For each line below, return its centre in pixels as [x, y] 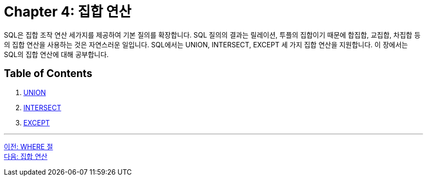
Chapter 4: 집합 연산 [68, 12]
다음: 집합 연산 [26, 156]
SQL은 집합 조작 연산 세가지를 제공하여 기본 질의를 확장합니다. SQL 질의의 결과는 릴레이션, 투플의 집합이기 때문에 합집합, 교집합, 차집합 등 [212, 35]
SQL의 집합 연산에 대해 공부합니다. [56, 54]
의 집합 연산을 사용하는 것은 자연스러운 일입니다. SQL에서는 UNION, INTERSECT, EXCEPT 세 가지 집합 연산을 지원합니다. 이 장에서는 [206, 44]
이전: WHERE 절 [29, 146]
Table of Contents [48, 74]
